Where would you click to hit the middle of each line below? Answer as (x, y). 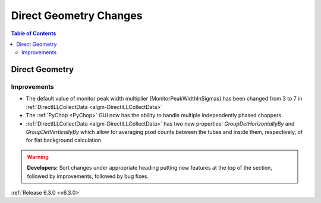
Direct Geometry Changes (77, 15)
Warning (38, 157)
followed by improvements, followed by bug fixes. (88, 176)
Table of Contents (34, 33)
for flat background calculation (63, 140)
